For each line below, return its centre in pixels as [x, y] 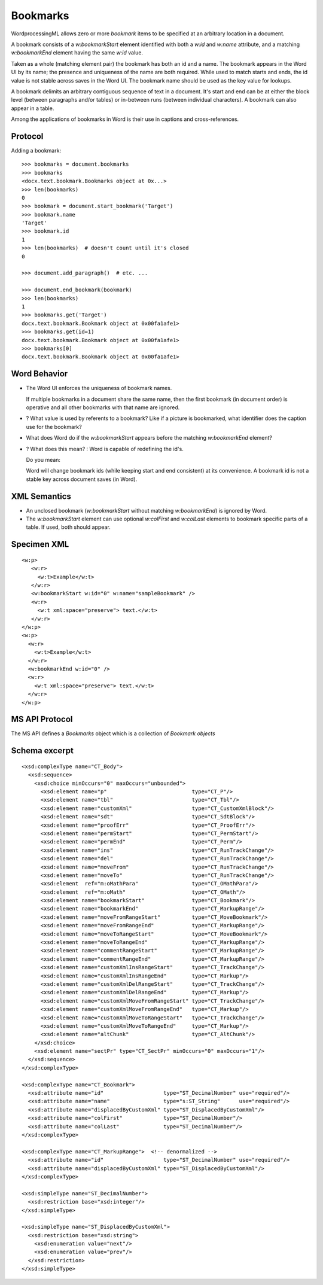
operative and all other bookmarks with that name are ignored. [103, 407]
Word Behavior [39, 374]
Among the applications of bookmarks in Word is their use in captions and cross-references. [125, 119]
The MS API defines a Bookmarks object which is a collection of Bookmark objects [113, 733]
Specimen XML [40, 544]
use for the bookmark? [54, 427]
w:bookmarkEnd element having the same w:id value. [77, 53]
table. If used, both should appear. [68, 527]
